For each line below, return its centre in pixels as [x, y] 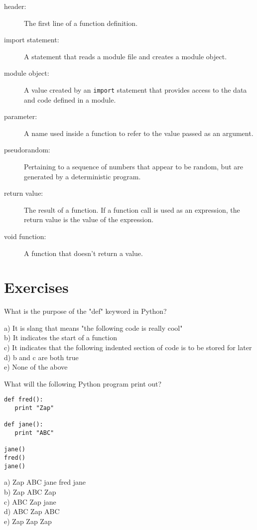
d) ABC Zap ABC [32, 511]
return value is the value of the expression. [89, 219]
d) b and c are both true [41, 357]
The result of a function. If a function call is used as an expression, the [132, 209]
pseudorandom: [27, 150]
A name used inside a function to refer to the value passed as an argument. [139, 133]
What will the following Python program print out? [83, 383]
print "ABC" [34, 433]
